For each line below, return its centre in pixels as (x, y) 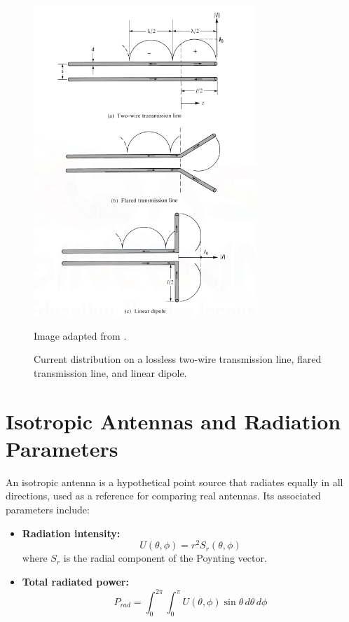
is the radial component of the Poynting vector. (165, 558)
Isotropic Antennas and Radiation (173, 421)
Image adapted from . (80, 335)
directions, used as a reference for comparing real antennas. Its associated (163, 496)
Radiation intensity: (71, 533)
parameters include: (48, 510)
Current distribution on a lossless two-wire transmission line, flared (178, 359)
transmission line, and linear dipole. (110, 372)
